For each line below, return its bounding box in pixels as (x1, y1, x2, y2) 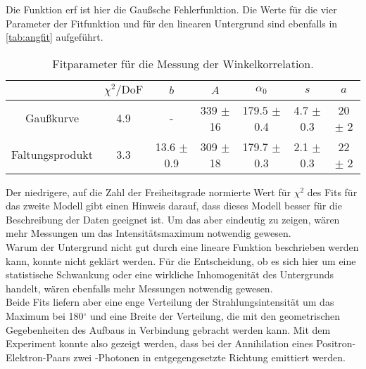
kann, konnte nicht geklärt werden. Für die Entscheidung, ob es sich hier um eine (6, 253, 356, 268)
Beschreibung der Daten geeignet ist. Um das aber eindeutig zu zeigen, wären (6, 212, 340, 226)
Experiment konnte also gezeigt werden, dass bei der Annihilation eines (6, 336, 313, 351)
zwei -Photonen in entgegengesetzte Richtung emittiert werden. (73, 349, 346, 364)
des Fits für (307, 184, 358, 199)
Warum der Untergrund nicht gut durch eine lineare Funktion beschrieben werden (6, 239, 359, 254)
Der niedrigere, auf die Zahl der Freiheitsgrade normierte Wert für (6, 184, 291, 199)
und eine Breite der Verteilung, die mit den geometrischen (89, 308, 341, 323)
